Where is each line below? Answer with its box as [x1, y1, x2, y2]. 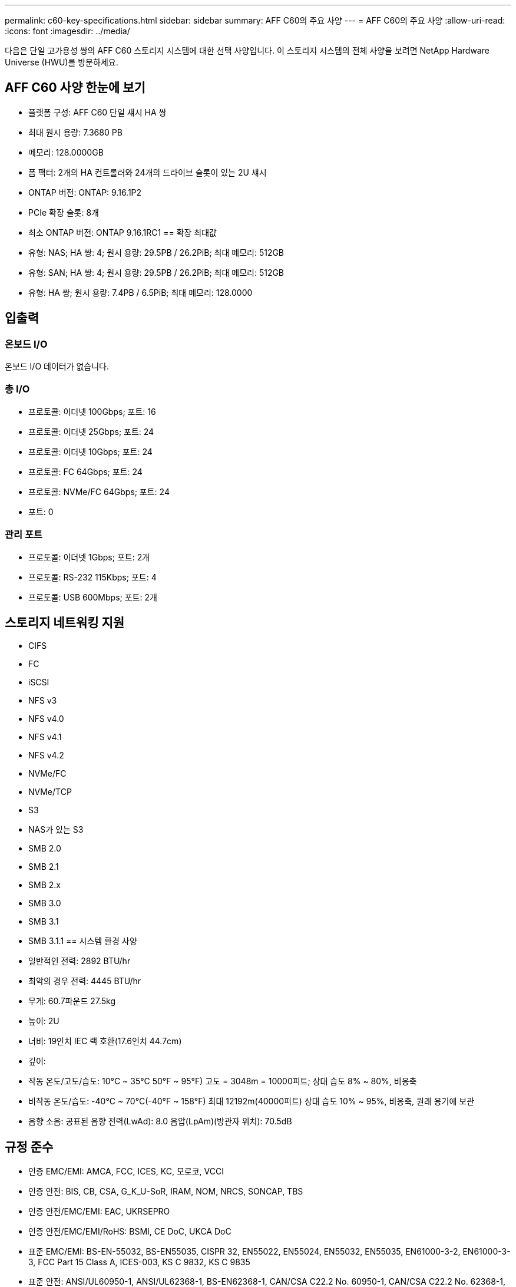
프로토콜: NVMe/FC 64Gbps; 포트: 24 [28, 486, 170, 497]
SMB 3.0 [28, 898, 61, 909]
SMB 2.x [28, 880, 61, 890]
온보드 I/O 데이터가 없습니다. [5, 361, 110, 372]
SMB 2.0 [28, 843, 61, 854]
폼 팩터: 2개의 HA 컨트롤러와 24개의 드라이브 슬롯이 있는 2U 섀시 [28, 167, 267, 177]
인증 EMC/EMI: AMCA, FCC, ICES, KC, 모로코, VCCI [28, 1166, 224, 1177]
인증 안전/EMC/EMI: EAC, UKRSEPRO [28, 1206, 170, 1217]
